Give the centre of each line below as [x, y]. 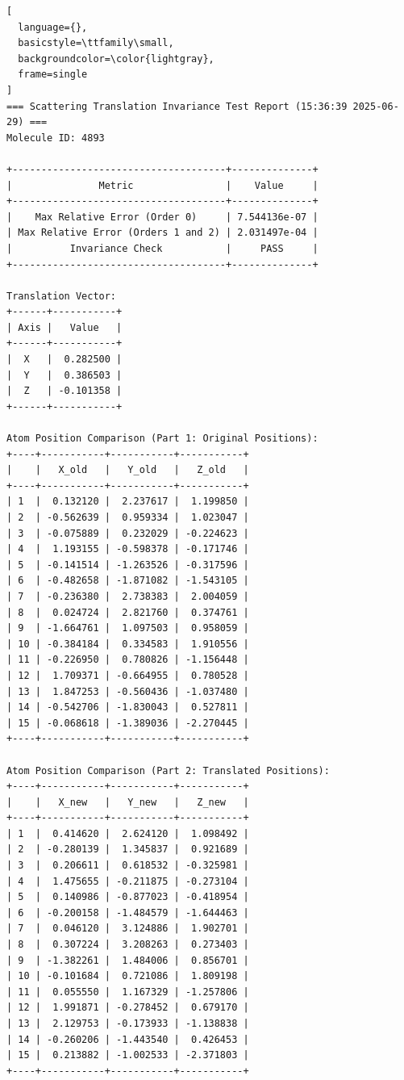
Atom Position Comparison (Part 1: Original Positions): [162, 439]
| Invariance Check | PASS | [162, 248]
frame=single [53, 75]
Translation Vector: [62, 296]
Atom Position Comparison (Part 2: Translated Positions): [168, 770]
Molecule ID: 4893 [56, 138]
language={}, [53, 27]
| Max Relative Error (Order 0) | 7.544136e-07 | [162, 217]
